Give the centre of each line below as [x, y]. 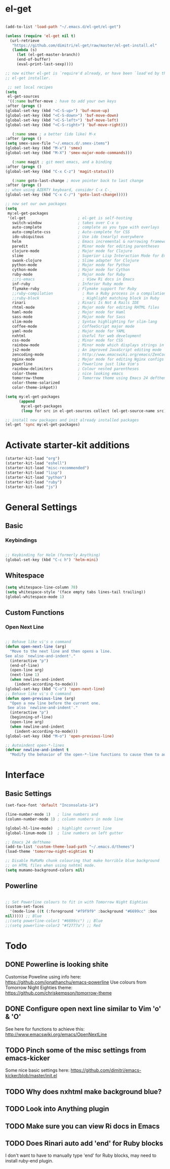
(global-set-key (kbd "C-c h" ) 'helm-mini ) [52, 560]
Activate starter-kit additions [68, 445]
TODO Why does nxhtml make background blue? [83, 1092]
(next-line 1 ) [25, 675]
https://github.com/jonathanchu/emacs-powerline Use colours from [76, 982]
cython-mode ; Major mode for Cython [71, 270]
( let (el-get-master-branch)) [48, 55]
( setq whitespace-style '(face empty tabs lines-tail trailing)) [75, 592]
